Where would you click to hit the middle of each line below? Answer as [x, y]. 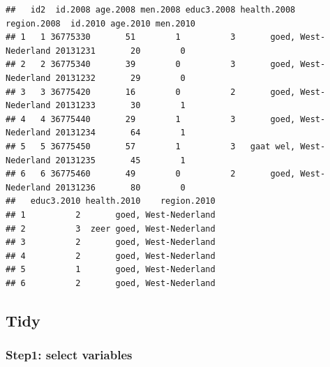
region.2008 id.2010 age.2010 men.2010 [101, 23]
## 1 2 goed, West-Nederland [111, 215]
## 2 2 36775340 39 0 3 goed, [151, 65]
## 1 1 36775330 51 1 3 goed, [151, 37]
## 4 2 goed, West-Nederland [111, 256]
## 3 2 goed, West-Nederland [111, 242]
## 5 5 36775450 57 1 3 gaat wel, [151, 146]
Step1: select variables [69, 355]
